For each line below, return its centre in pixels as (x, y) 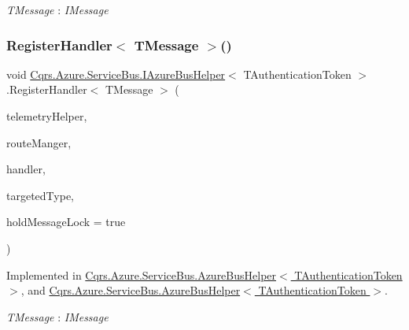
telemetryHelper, (47, 116)
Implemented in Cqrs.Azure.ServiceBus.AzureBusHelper (142, 274)
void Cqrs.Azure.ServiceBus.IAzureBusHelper (116, 74)
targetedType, (40, 195)
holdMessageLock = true (66, 222)
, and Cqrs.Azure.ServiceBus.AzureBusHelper (131, 290)
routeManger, (39, 142)
